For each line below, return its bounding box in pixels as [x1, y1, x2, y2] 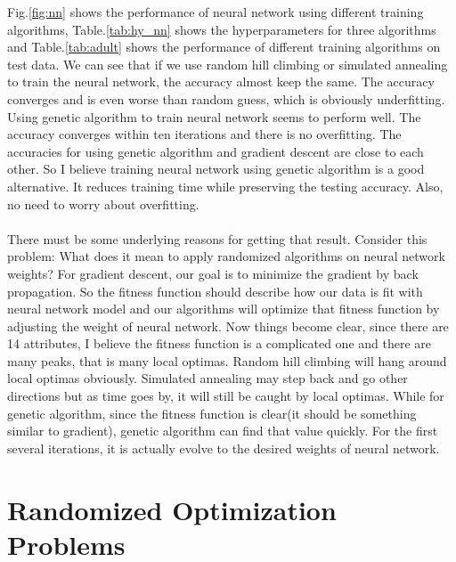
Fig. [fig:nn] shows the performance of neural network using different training [7, 3, 424, 20]
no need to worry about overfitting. [7, 194, 199, 213]
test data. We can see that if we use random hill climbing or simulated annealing [7, 54, 448, 73]
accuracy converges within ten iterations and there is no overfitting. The [7, 125, 402, 143]
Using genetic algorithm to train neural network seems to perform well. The [7, 107, 421, 126]
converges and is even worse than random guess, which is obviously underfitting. [7, 89, 445, 108]
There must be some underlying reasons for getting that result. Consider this [7, 229, 427, 248]
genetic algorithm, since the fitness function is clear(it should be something [7, 403, 417, 422]
